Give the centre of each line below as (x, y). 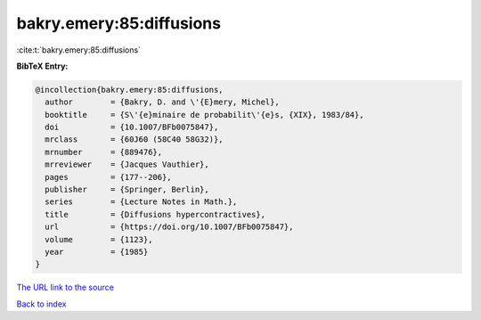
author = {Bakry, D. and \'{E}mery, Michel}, (162, 102)
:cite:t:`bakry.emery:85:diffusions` (79, 50)
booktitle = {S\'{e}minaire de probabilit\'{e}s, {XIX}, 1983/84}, (204, 115)
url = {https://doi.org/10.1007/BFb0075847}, (169, 227)
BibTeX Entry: (42, 66)
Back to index (41, 304)
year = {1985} (97, 252)
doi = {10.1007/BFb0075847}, (132, 127)
